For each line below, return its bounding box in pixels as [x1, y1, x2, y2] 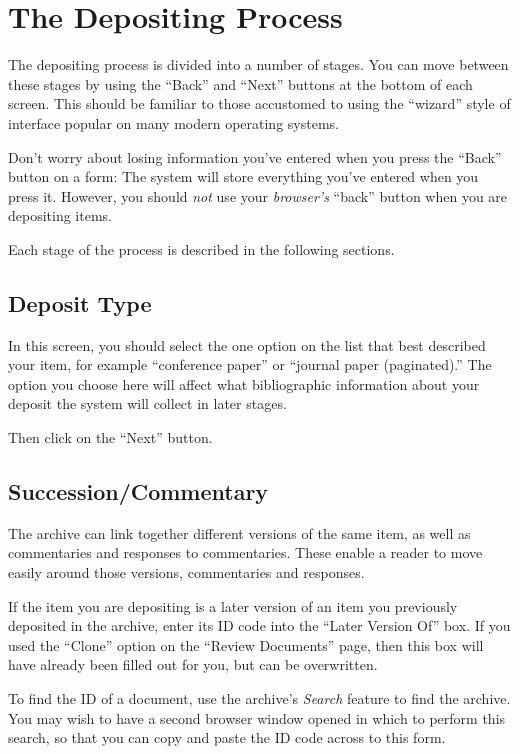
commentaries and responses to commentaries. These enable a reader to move [8, 542, 483, 563]
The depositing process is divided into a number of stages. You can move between [8, 54, 509, 75]
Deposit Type [8, 287, 152, 318]
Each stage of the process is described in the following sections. [8, 238, 395, 259]
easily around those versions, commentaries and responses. [8, 562, 365, 583]
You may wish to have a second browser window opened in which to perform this [8, 707, 506, 728]
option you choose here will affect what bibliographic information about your [8, 373, 480, 394]
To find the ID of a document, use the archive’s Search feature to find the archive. [8, 688, 511, 708]
